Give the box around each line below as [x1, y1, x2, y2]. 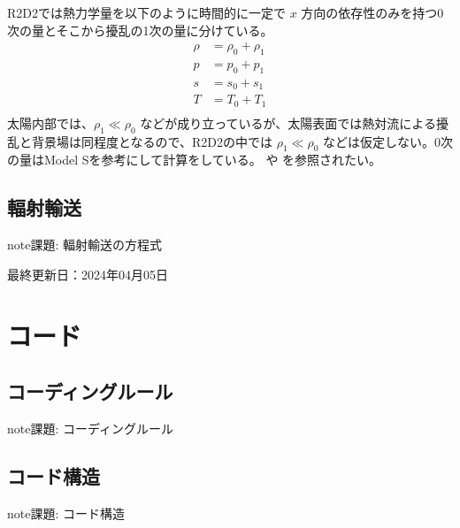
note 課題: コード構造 [7, 503, 126, 522]
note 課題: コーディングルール [7, 419, 174, 437]
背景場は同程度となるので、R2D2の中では [31, 132, 273, 150]
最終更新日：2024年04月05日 [7, 264, 168, 283]
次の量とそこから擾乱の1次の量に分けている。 [7, 20, 273, 39]
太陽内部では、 [7, 113, 94, 132]
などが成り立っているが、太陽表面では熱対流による [140, 113, 436, 132]
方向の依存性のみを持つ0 [301, 4, 444, 21]
